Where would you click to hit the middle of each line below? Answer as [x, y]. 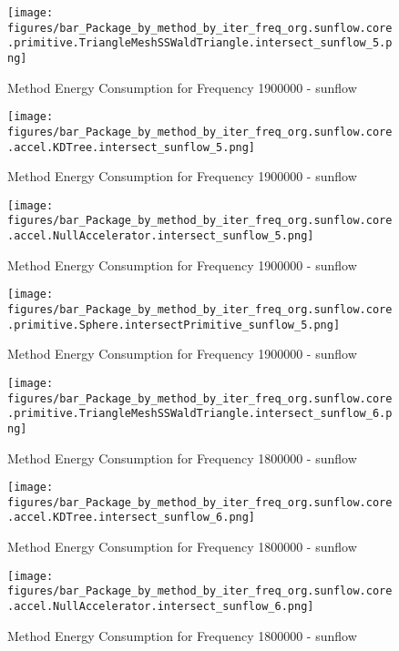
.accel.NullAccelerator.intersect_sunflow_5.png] [161, 236]
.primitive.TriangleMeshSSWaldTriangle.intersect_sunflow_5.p [200, 43]
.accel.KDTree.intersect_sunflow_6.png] [132, 518]
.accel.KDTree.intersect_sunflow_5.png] [132, 147]
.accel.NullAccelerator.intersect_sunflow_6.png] [161, 606]
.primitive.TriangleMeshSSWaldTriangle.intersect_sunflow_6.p [200, 414]
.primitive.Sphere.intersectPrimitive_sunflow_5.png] [174, 325]
